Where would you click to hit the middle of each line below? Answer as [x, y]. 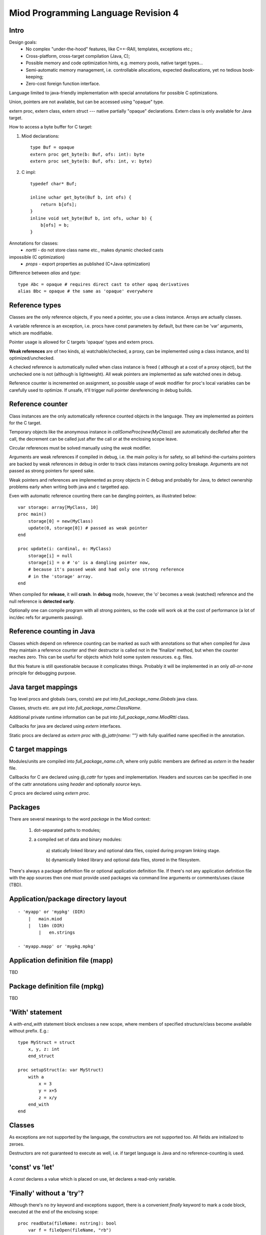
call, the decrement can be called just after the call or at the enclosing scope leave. [94, 439]
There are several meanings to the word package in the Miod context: [80, 819]
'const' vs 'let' [32, 1167]
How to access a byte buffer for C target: [51, 127]
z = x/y [48, 1097]
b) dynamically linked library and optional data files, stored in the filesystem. [123, 860]
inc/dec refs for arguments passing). [46, 617]
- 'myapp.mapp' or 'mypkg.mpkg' [57, 947]
